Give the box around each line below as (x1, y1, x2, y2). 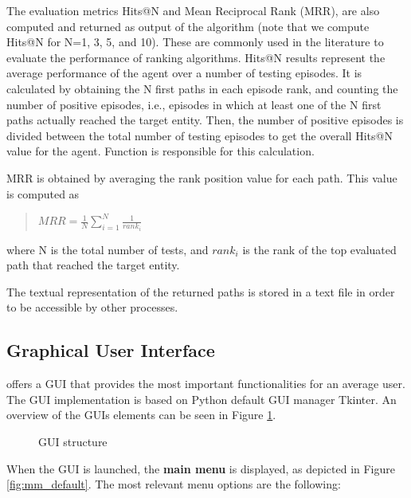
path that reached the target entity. (6, 257, 180, 273)
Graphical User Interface (6, 338, 215, 363)
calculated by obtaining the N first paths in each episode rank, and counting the (6, 80, 398, 96)
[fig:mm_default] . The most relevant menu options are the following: (6, 476, 341, 492)
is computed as (6, 185, 80, 202)
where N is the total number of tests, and (6, 241, 209, 257)
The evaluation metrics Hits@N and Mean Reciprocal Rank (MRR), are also (6, 2, 380, 18)
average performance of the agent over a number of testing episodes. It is (6, 65, 362, 81)
